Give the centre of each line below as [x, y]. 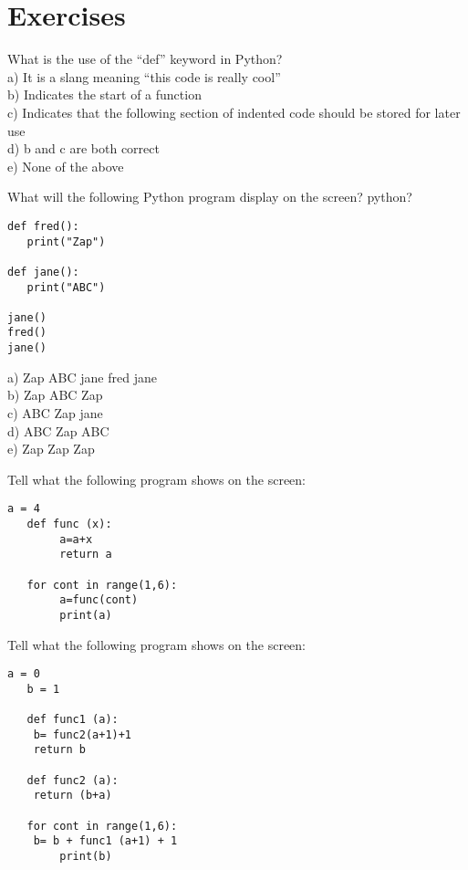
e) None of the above [66, 166]
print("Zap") [66, 241]
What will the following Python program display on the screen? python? [210, 197]
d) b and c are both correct [83, 148]
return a [86, 555]
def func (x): [69, 524]
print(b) [86, 857]
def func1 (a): [73, 720]
